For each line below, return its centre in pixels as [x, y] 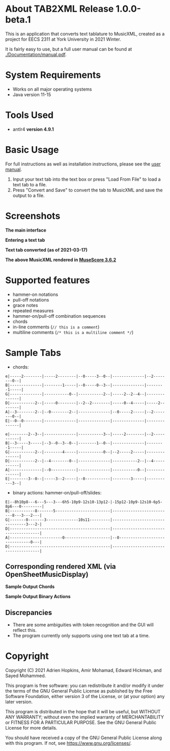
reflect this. [24, 630]
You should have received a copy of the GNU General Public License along [83, 738]
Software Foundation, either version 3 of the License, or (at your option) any [85, 697]
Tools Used [30, 115]
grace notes [25, 305]
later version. [19, 702]
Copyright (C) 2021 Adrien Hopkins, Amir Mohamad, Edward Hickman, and [83, 671]
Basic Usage [32, 150]
